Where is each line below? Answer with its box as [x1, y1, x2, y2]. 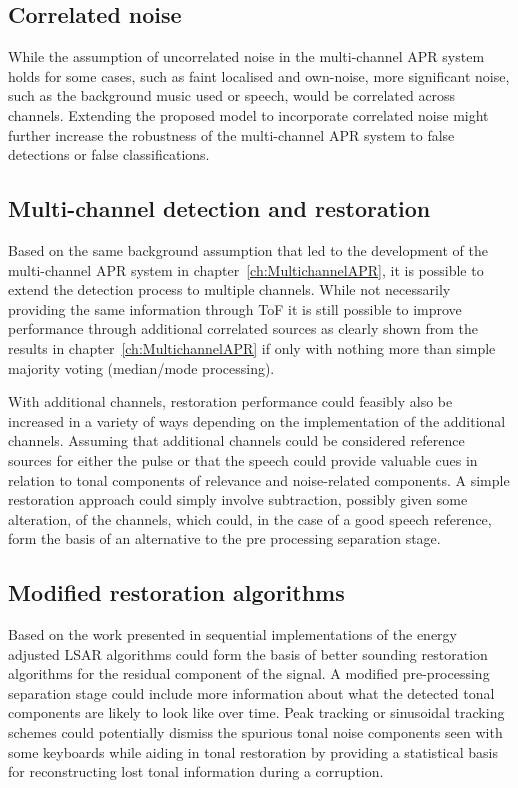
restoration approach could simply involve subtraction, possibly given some [8, 489, 468, 510]
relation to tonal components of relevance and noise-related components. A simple [8, 469, 510, 490]
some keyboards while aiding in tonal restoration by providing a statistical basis [8, 741, 498, 762]
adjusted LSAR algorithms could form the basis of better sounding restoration [8, 643, 488, 664]
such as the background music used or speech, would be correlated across [8, 85, 456, 106]
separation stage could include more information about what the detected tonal [8, 682, 495, 703]
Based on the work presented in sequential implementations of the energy [8, 624, 457, 645]
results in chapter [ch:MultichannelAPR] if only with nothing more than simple [8, 337, 496, 358]
